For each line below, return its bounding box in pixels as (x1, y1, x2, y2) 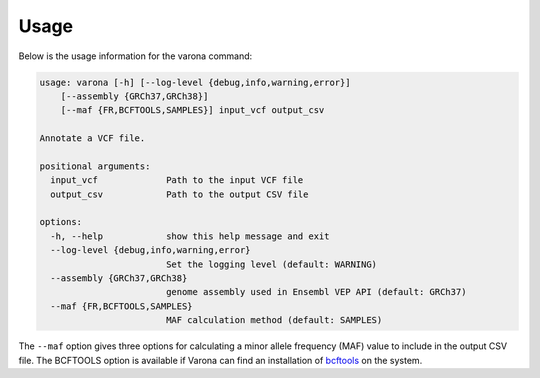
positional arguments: (39, 160, 151, 172)
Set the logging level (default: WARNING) (165, 258, 378, 270)
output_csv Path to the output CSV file (50, 188, 309, 200)
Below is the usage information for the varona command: (18, 50, 253, 62)
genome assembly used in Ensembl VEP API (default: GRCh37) (165, 286, 467, 298)
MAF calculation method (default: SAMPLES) (165, 315, 383, 326)
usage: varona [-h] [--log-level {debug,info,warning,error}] (39, 76, 351, 88)
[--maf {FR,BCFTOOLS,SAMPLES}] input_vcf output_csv (60, 105, 325, 116)
